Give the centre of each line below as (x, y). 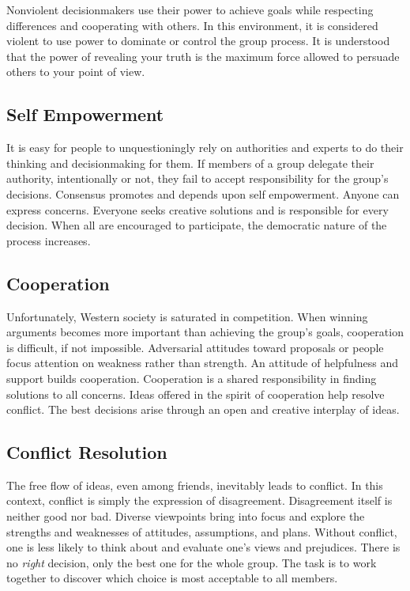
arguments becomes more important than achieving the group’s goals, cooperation (205, 332)
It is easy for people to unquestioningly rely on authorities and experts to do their (205, 148)
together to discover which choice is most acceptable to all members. (172, 578)
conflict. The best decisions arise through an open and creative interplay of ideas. (203, 409)
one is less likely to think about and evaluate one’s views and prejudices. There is (203, 547)
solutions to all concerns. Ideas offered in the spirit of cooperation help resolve (196, 394)
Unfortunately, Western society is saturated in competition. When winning (187, 316)
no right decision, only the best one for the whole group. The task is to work (192, 562)
